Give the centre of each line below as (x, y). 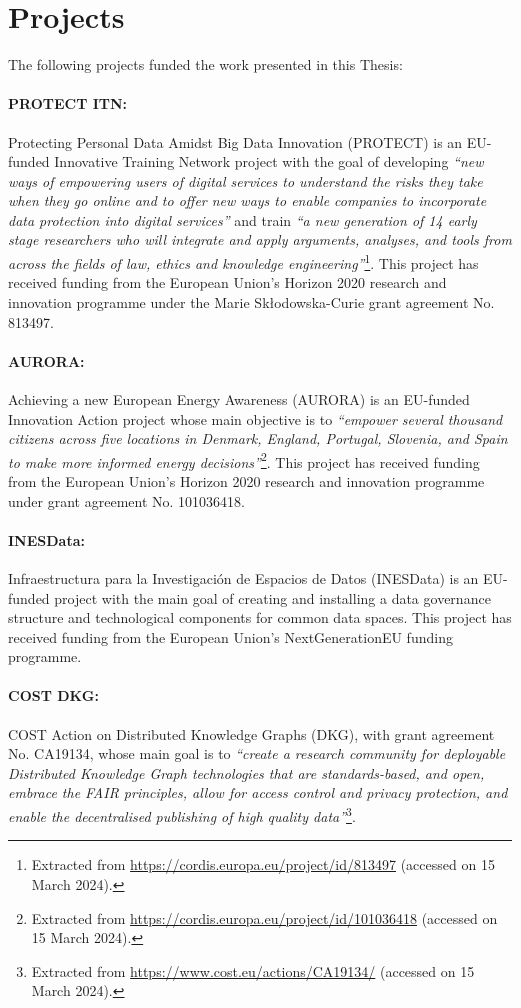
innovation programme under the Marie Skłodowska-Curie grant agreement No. (251, 301)
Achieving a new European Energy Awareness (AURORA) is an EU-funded (239, 398)
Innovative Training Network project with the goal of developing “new (269, 161)
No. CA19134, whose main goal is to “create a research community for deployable (257, 753)
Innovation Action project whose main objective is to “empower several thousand (255, 418)
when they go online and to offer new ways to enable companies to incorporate (247, 200)
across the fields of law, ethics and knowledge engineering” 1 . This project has (243, 261)
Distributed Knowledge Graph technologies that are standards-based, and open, (246, 772)
